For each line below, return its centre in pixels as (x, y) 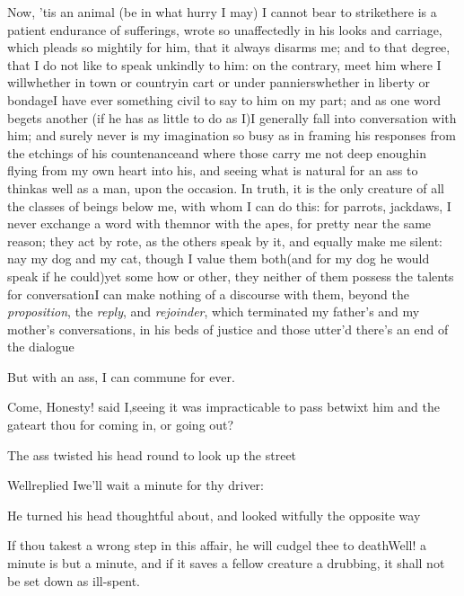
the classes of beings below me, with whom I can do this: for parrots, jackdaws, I (229, 205)
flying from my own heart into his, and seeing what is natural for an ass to (213, 170)
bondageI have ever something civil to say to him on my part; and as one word (224, 99)
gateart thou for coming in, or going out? (121, 425)
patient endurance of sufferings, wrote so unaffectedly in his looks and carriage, (225, 29)
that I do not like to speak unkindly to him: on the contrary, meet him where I (224, 64)
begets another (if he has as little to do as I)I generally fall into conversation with (232, 117)
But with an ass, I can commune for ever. (121, 376)
